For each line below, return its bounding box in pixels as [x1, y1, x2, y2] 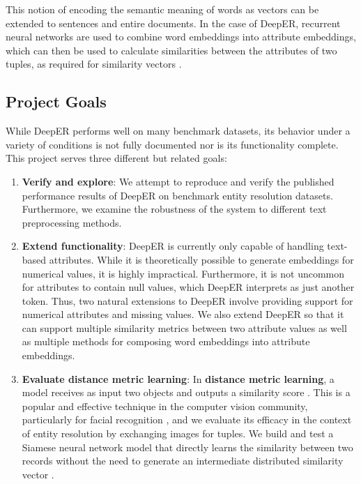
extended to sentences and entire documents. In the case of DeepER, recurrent [6, 15, 341, 30]
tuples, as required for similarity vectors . [6, 56, 182, 71]
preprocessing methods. [22, 215, 122, 229]
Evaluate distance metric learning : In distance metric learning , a [22, 371, 335, 386]
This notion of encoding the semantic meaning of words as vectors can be [6, 2, 319, 16]
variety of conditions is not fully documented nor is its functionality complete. [6, 137, 339, 151]
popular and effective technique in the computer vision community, [22, 398, 308, 413]
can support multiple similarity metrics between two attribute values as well [22, 320, 347, 335]
